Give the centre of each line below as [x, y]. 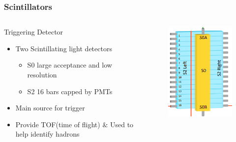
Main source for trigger [50, 108]
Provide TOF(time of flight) [58, 124]
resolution [42, 74]
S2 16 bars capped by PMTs [70, 91]
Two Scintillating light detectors [64, 48]
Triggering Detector [34, 32]
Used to [122, 124]
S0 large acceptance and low [70, 65]
